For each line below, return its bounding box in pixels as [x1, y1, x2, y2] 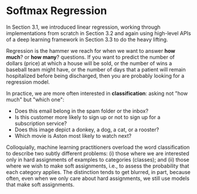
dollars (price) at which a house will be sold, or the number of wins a [6, 60, 172, 67]
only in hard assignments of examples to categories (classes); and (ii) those [6, 156, 189, 163]
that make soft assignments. [6, 181, 75, 188]
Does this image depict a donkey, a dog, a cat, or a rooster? [14, 126, 159, 133]
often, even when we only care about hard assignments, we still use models [6, 175, 190, 182]
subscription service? [14, 120, 67, 127]
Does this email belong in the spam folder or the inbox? [14, 107, 149, 114]
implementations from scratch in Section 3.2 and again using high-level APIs [6, 29, 191, 36]
